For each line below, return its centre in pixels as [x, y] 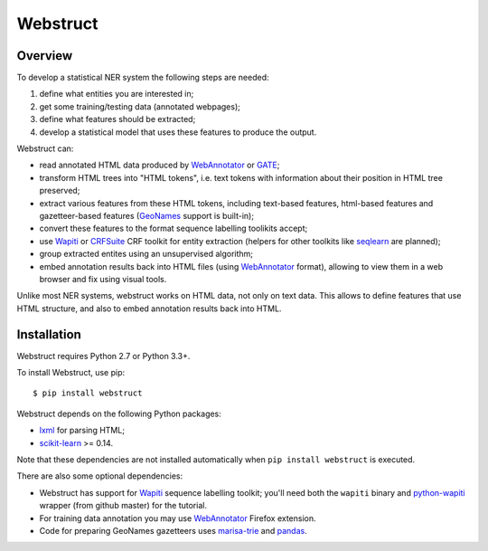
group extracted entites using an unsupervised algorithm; [146, 254]
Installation [49, 334]
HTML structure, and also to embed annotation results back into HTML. [149, 309]
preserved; [60, 191]
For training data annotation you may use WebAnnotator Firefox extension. [178, 518]
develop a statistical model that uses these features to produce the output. [178, 132]
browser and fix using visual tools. [103, 279]
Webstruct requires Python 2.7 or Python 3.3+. [103, 356]
